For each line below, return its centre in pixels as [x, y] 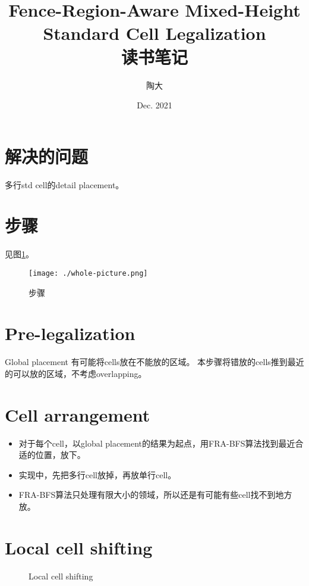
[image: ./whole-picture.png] [88, 273]
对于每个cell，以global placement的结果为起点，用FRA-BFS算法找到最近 [157, 443]
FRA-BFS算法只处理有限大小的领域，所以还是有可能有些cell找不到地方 [155, 495]
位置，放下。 [60, 455]
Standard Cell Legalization [154, 33]
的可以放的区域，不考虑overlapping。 [76, 373]
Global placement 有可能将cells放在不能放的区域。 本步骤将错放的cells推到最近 [154, 362]
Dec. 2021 [154, 105]
